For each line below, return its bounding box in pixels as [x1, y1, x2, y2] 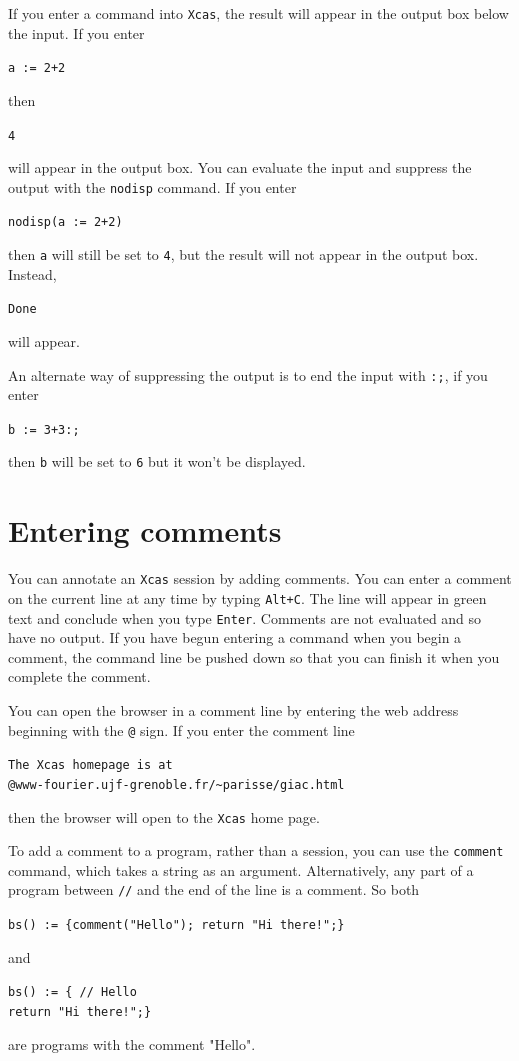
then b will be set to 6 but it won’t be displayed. [8, 451, 306, 472]
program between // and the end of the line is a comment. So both [8, 879, 420, 900]
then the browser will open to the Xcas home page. [8, 806, 320, 827]
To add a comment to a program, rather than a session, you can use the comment [8, 840, 504, 861]
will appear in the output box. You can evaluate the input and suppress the [8, 157, 472, 178]
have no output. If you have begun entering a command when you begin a [8, 627, 462, 648]
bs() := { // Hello [8, 985, 137, 1000]
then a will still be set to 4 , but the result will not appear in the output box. [8, 244, 479, 265]
